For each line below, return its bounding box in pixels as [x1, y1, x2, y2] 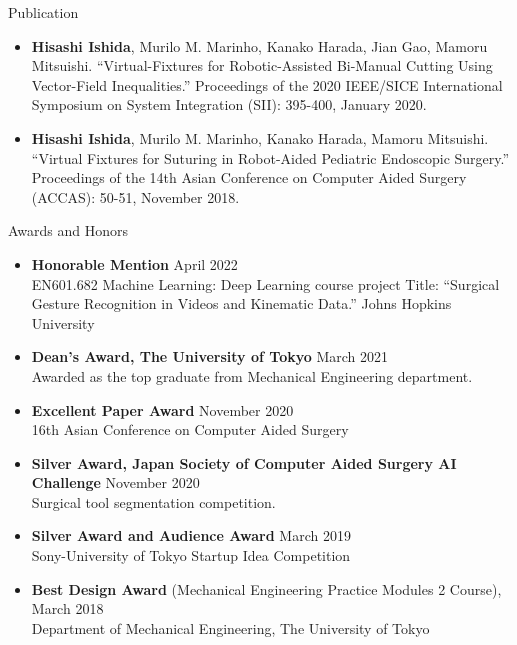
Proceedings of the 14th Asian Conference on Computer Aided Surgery [31, 167, 467, 188]
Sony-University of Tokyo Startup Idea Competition [31, 545, 351, 566]
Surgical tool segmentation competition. [31, 491, 276, 512]
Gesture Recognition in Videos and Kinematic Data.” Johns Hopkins [31, 293, 452, 314]
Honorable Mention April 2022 [31, 253, 238, 274]
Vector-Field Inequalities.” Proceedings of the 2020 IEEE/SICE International [31, 74, 503, 95]
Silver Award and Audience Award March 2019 [31, 525, 351, 546]
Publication [8, 2, 79, 22]
